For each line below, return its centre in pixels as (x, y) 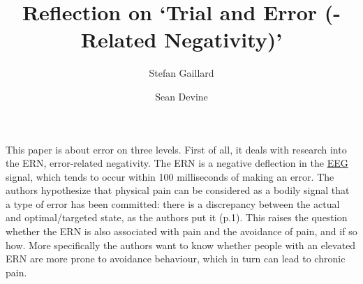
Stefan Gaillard (181, 73)
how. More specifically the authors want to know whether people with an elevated (181, 245)
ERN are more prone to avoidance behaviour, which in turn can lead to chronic (176, 259)
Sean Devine (181, 96)
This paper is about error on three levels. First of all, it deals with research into (176, 149)
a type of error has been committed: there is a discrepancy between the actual (173, 203)
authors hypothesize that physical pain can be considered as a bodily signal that (178, 190)
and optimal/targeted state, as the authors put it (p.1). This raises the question (177, 217)
